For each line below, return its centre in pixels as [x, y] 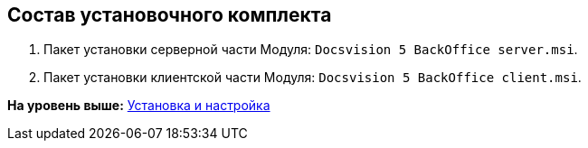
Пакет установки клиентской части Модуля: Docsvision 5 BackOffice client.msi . [313, 78]
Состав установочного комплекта [170, 15]
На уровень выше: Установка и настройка [139, 106]
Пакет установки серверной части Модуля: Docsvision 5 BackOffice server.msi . [311, 50]
